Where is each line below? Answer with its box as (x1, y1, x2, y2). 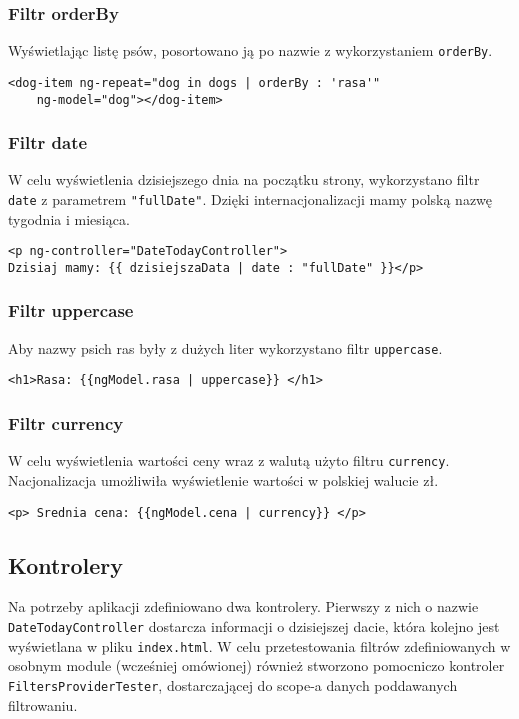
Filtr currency (8, 411, 124, 436)
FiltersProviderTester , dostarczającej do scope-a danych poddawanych (8, 674, 458, 695)
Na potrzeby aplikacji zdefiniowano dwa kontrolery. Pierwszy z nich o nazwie (8, 596, 479, 617)
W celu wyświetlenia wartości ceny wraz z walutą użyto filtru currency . (8, 450, 450, 471)
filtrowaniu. (8, 694, 78, 715)
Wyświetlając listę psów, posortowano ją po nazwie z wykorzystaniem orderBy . (8, 40, 493, 61)
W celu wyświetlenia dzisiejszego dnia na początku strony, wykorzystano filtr (8, 169, 480, 190)
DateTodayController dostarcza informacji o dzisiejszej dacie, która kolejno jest (8, 616, 500, 637)
